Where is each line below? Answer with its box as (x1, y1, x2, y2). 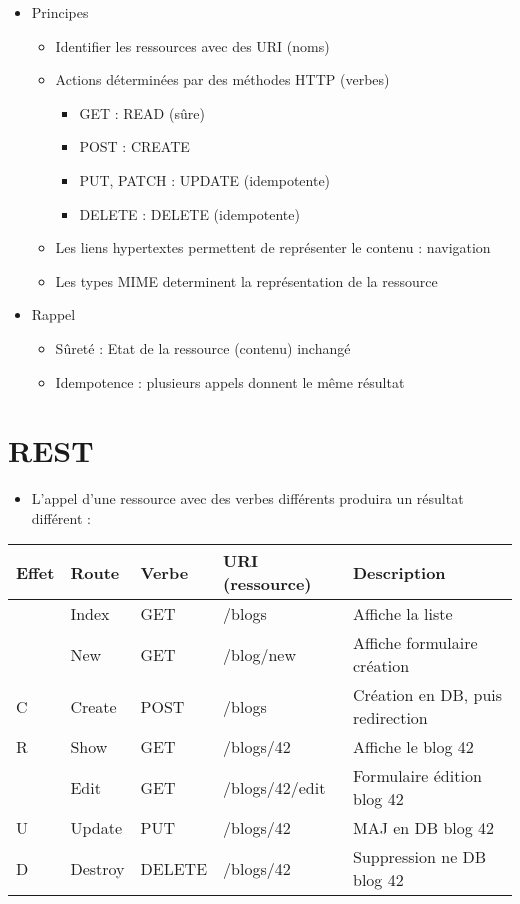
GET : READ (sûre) (79, 102, 205, 123)
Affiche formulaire (353, 631, 478, 655)
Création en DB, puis (353, 683, 503, 707)
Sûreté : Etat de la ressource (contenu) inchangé (55, 337, 351, 358)
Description (353, 560, 446, 584)
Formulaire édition (353, 764, 482, 788)
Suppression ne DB (353, 845, 487, 869)
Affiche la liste (353, 602, 453, 626)
